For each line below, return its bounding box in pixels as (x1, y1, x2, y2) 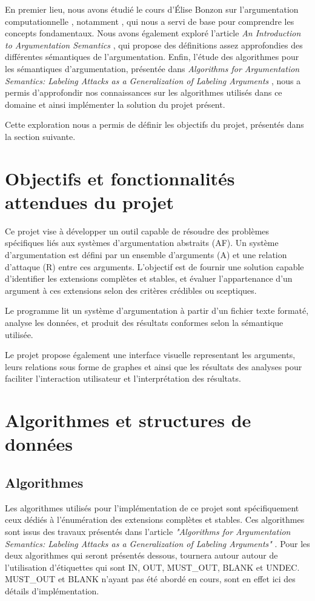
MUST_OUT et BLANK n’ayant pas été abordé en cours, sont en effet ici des (5, 573, 296, 585)
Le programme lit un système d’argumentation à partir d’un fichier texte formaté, (5, 304, 309, 317)
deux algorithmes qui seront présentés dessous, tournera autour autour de (5, 549, 278, 562)
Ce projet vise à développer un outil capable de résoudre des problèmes (5, 224, 270, 237)
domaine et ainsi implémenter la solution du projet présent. (5, 98, 225, 110)
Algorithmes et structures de (5, 408, 251, 433)
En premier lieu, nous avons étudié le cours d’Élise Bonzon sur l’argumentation (5, 3, 299, 15)
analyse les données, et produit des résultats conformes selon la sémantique (5, 316, 283, 328)
